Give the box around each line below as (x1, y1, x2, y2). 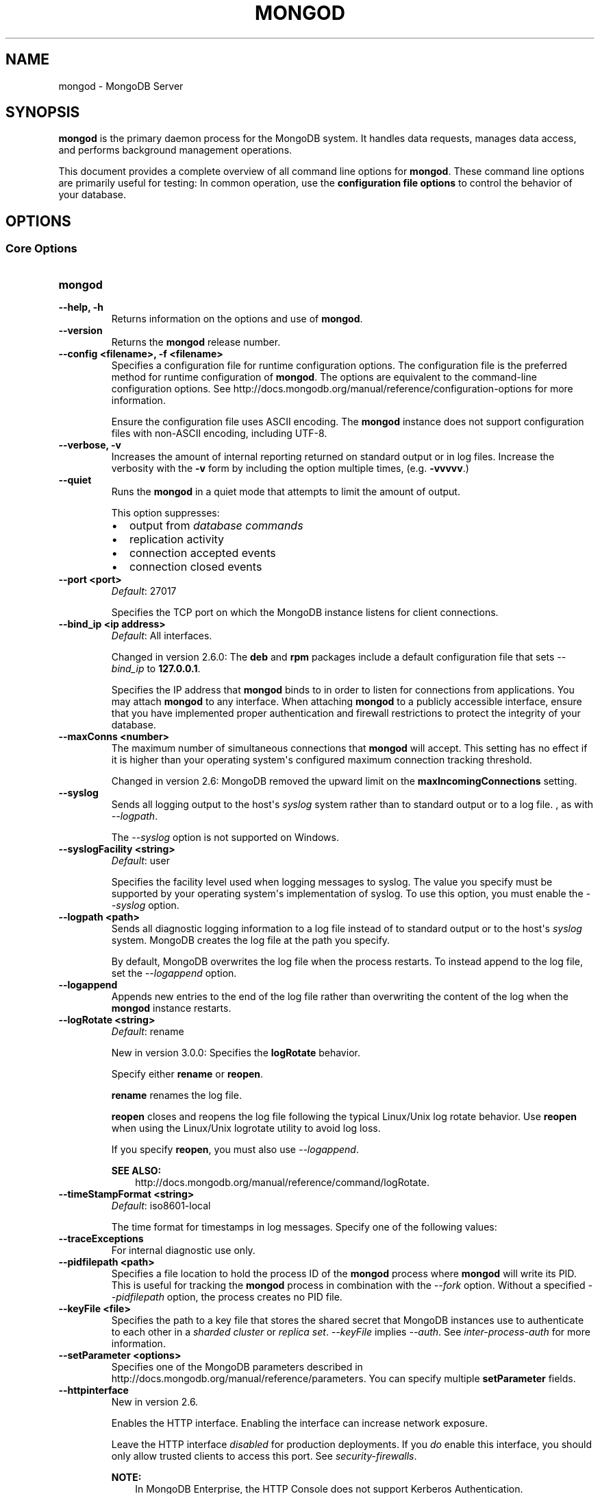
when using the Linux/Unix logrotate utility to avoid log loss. (111, 1122, 381, 1134)
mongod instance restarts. (111, 1001, 232, 1014)
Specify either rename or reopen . (111, 1067, 264, 1080)
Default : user (111, 854, 170, 866)
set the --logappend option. (111, 967, 237, 979)
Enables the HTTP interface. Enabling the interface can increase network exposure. (111, 1416, 488, 1429)
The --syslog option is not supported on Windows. (111, 831, 339, 843)
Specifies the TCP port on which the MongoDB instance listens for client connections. (111, 606, 499, 618)
